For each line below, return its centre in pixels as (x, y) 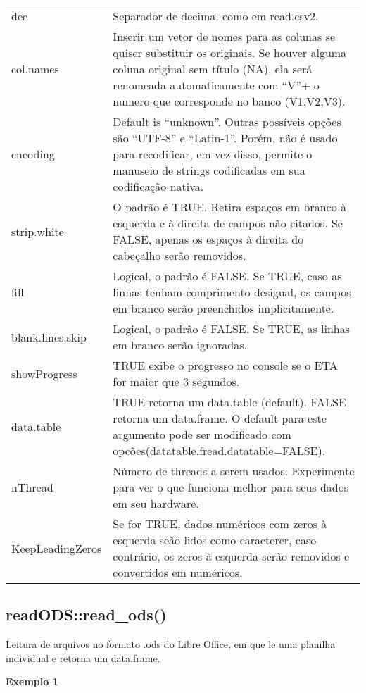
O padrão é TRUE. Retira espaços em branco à (229, 207)
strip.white (38, 231)
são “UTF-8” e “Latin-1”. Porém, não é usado (225, 138)
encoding (33, 154)
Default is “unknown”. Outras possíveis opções (227, 121)
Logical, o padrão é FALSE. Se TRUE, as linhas (232, 329)
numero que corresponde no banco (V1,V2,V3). (229, 101)
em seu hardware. (156, 503)
